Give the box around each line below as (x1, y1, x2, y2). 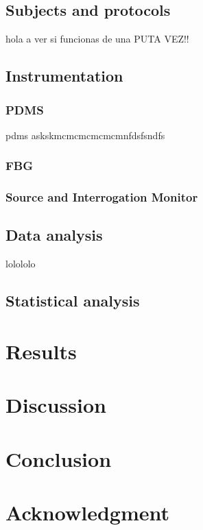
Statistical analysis (5, 290, 140, 311)
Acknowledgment (5, 498, 169, 526)
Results (5, 337, 77, 365)
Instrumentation (5, 65, 123, 86)
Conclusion (5, 444, 112, 472)
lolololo (5, 256, 36, 271)
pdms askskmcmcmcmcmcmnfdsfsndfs (5, 128, 165, 142)
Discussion (5, 391, 106, 419)
